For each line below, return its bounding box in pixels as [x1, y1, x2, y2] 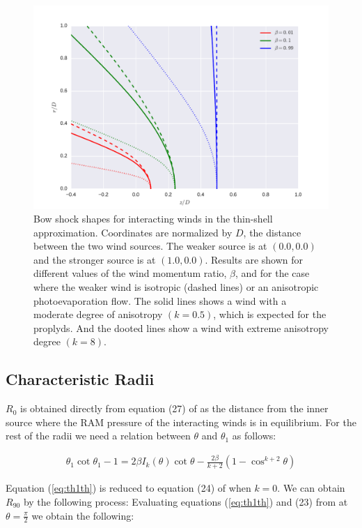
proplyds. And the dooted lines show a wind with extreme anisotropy [33, 320, 329, 335]
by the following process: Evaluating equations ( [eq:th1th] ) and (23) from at [23, 494, 348, 508]
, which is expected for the [213, 307, 326, 322]
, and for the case [235, 266, 310, 280]
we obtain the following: [31, 508, 134, 522]
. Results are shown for [205, 252, 304, 266]
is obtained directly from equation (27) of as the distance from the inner [19, 401, 329, 416]
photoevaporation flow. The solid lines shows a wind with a [33, 293, 287, 308]
